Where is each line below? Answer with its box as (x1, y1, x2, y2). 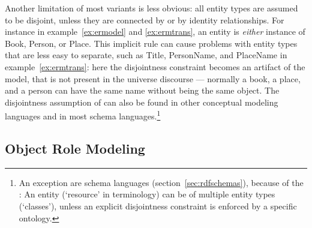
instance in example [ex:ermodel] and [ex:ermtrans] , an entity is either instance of (5, 25, 305, 38)
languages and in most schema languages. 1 (5, 108, 161, 122)
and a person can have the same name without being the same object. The (5, 84, 280, 97)
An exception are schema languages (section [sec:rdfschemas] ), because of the (19, 176, 304, 188)
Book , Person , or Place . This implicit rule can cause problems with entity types (5, 37, 298, 49)
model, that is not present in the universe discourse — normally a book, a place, (5, 72, 301, 85)
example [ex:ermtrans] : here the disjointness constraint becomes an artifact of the (5, 60, 305, 73)
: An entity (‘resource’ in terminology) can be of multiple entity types (19, 188, 275, 200)
